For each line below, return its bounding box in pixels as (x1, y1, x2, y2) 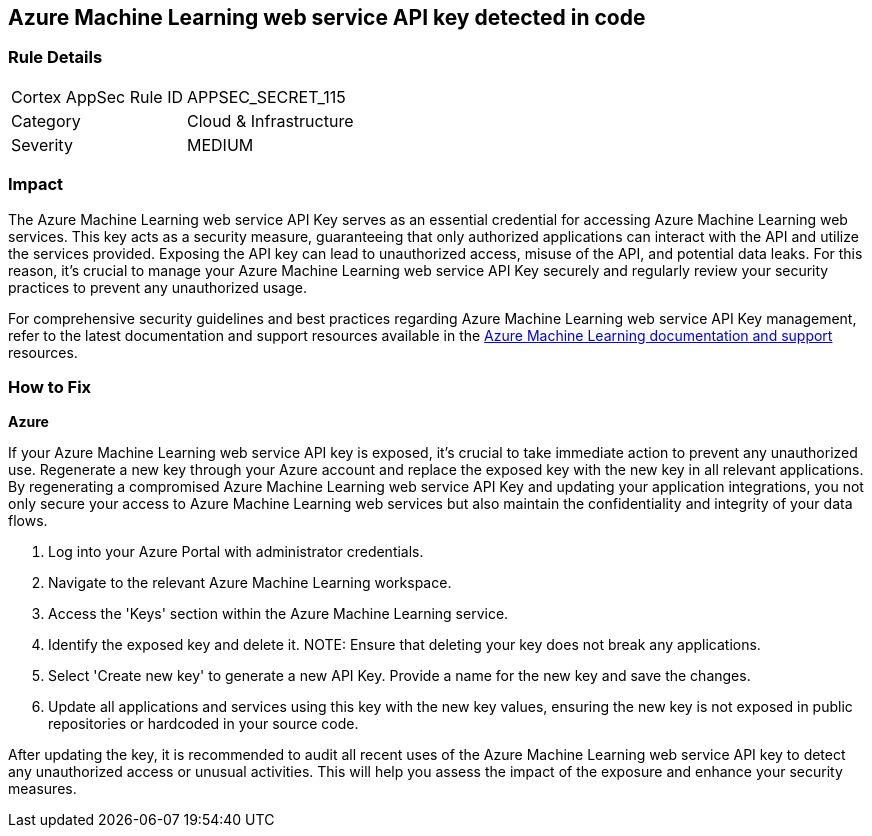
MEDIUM (187, 134, 254, 155)
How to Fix (8, 376, 92, 397)
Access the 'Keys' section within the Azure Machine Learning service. (48, 605, 509, 623)
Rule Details (8, 47, 103, 68)
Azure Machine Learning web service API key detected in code (8, 5, 646, 30)
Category (11, 110, 81, 131)
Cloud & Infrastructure (187, 110, 354, 131)
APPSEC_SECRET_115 (187, 86, 346, 107)
